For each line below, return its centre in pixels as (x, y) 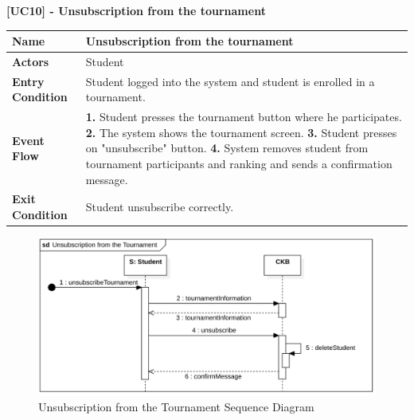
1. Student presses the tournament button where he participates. (244, 117)
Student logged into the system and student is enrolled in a (230, 81)
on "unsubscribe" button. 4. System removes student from (227, 148)
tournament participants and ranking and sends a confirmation (239, 163)
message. (107, 179)
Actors (31, 61)
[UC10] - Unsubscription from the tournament (136, 10)
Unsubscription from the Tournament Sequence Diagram (176, 407)
